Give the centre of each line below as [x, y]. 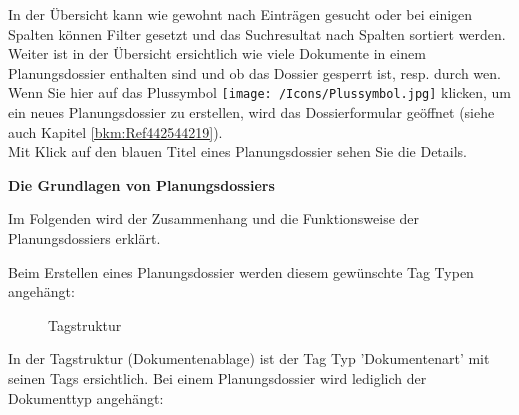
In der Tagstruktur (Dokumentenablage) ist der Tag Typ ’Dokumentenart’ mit [249, 358]
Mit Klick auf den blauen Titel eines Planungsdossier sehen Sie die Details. [238, 151]
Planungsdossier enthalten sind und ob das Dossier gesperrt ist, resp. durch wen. [254, 72]
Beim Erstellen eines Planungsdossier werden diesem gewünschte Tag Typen [241, 271]
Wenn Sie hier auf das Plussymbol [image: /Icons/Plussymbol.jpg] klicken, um [260, 92]
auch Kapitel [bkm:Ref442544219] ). [115, 131]
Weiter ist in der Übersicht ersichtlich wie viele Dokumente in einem [217, 53]
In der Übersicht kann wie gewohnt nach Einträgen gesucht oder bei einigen [240, 14]
